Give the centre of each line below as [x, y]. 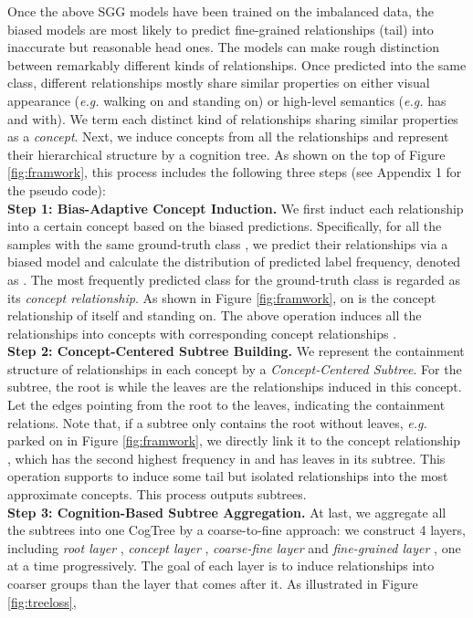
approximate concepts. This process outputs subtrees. [157, 494]
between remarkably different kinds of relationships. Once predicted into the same [237, 64]
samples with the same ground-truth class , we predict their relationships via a [228, 243]
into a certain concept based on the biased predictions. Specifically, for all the [225, 226]
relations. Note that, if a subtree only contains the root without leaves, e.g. [217, 422]
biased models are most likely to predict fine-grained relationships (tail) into [221, 29]
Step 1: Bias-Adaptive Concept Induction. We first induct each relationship [236, 208]
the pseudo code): [57, 189]
